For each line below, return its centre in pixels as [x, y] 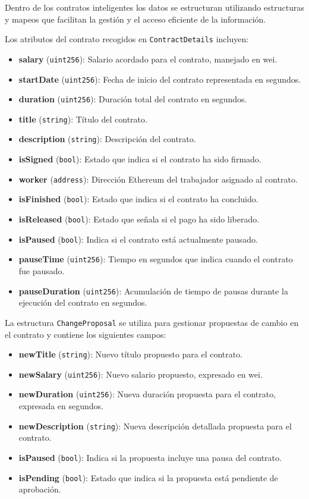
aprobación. [40, 489]
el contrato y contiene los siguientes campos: [86, 334]
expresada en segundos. [61, 406]
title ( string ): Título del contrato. [83, 119]
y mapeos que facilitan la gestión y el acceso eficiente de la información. [135, 19]
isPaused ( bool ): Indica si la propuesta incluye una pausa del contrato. [150, 457]
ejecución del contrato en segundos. [83, 302]
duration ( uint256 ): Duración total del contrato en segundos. [133, 99]
